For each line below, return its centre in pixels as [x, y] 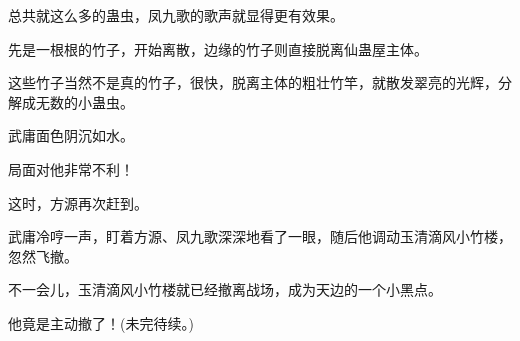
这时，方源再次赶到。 [78, 202]
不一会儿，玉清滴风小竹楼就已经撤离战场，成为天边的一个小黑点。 [225, 289]
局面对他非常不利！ [71, 168]
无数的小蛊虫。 [84, 101]
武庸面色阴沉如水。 [71, 135]
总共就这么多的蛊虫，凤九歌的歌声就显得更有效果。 [176, 15]
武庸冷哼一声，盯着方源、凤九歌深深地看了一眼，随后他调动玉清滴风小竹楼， [260, 236]
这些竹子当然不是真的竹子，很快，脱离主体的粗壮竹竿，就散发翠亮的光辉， [253, 82]
